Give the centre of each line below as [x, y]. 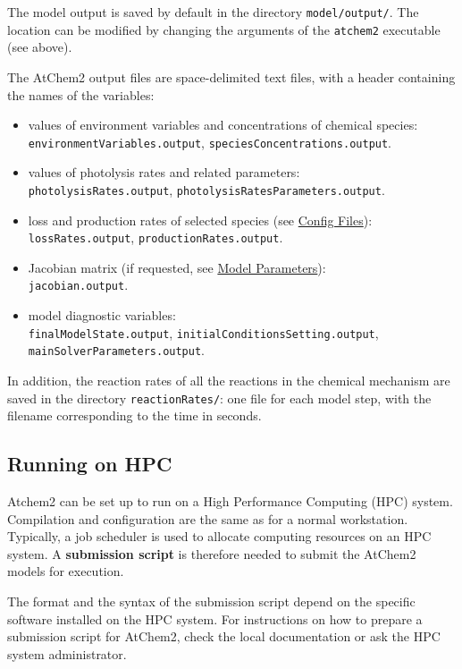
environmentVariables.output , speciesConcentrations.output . [210, 142]
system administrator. [67, 653]
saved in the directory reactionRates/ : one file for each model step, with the [219, 398]
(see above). [40, 47]
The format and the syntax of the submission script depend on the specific [211, 601]
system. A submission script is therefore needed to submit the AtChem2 [212, 553]
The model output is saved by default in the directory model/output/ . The [213, 12]
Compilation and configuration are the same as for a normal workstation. [208, 518]
